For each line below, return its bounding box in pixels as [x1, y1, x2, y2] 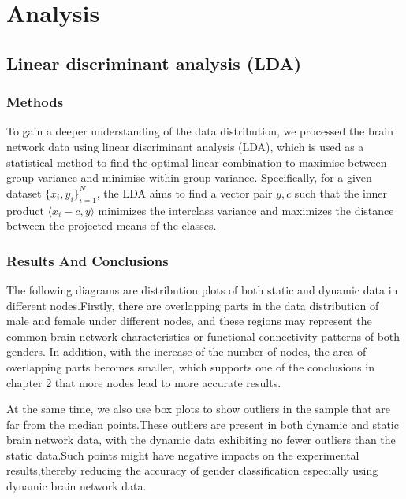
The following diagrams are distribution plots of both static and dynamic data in [6, 281, 398, 298]
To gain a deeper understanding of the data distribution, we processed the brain [6, 123, 393, 139]
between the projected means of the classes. [6, 217, 217, 234]
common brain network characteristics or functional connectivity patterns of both [6, 327, 400, 344]
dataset [6, 184, 42, 201]
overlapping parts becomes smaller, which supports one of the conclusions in [6, 358, 374, 375]
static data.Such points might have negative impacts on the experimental [6, 446, 359, 463]
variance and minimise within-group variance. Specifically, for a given [37, 169, 372, 186]
